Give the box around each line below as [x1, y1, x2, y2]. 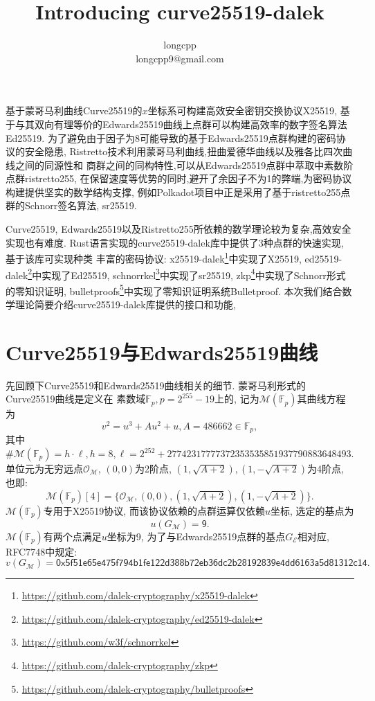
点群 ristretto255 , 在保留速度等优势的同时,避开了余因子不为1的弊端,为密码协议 [6, 171, 352, 186]
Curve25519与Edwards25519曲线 [6, 337, 318, 366]
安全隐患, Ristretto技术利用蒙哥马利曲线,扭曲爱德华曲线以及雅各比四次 [24, 144, 343, 159]
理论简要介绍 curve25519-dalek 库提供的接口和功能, [15, 297, 236, 311]
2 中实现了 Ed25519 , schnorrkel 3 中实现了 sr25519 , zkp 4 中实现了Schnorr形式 [28, 265, 346, 282]
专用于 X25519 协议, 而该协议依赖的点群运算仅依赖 [43, 503, 265, 517]
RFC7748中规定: [6, 544, 77, 558]
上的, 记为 [214, 391, 259, 406]
